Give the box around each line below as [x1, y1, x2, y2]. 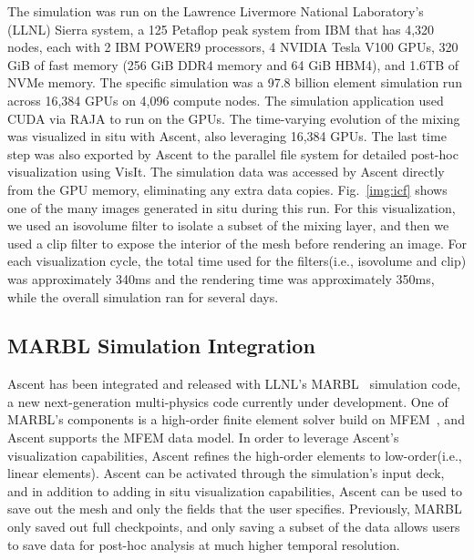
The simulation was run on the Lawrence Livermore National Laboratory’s [7, 2, 424, 20]
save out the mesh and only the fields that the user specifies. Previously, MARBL [7, 499, 462, 518]
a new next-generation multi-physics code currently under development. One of [7, 392, 448, 411]
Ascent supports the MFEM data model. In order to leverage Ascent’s [7, 428, 399, 447]
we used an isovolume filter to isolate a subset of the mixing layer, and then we [7, 216, 449, 235]
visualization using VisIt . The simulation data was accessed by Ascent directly [7, 162, 445, 181]
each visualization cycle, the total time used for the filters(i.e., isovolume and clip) [7, 251, 467, 270]
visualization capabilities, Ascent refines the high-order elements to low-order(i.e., [7, 445, 462, 464]
